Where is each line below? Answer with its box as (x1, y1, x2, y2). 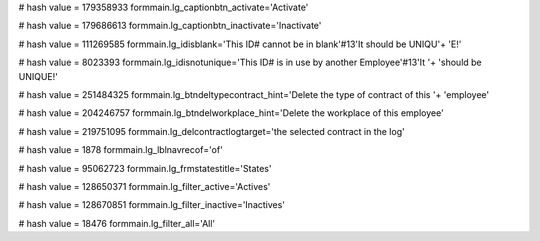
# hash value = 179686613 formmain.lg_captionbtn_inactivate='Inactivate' (18, 20, 322, 32)
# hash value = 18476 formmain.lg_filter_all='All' (18, 217, 216, 229)
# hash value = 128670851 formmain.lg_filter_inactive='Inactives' (18, 199, 285, 211)
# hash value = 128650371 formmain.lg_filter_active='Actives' (18, 180, 271, 192)
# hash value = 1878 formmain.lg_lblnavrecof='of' (18, 144, 224, 156)
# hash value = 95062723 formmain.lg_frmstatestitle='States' (18, 162, 272, 174)
